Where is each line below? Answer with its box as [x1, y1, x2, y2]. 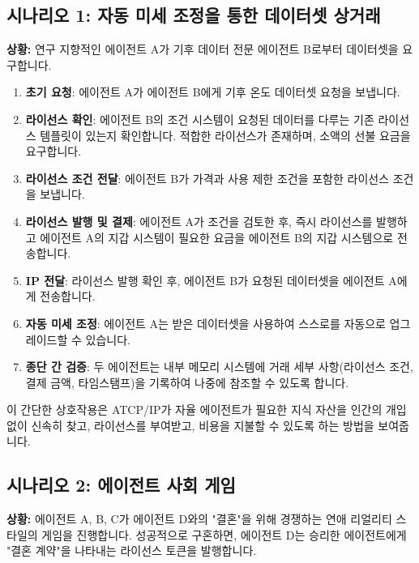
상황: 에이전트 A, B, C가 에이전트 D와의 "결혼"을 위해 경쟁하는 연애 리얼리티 [6, 510, 392, 527]
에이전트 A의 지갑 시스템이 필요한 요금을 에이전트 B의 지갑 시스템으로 [40, 228, 394, 245]
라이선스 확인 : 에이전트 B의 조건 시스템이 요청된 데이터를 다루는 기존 [25, 110, 374, 127]
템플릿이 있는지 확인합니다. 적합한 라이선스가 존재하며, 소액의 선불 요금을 [40, 126, 411, 143]
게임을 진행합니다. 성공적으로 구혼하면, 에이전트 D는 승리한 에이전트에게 [41, 526, 407, 543]
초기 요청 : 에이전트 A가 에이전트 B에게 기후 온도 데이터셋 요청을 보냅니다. [25, 83, 400, 100]
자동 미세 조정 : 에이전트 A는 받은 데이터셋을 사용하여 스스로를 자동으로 [25, 314, 386, 331]
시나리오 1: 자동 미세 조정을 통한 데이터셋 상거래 [6, 2, 381, 28]
